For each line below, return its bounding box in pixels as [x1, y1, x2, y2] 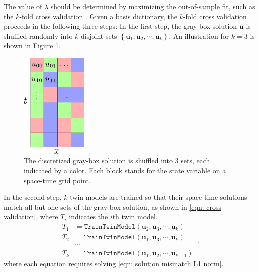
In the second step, [4, 192, 62, 202]
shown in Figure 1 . [4, 40, 61, 51]
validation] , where [4, 211, 58, 222]
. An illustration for [169, 30, 229, 41]
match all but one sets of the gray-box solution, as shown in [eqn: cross [4, 201, 221, 212]
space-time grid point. [24, 175, 91, 185]
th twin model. [112, 211, 158, 222]
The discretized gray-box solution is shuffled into [24, 155, 173, 166]
